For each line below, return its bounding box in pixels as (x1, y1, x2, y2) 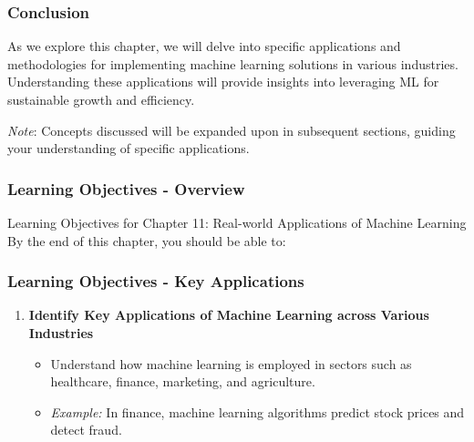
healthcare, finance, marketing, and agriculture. (50, 372, 315, 391)
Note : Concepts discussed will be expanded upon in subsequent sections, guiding (7, 120, 456, 139)
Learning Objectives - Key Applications (7, 270, 304, 293)
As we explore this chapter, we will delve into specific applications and (7, 36, 401, 56)
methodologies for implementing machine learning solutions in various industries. (7, 54, 459, 73)
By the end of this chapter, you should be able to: (7, 231, 286, 250)
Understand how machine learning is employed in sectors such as (50, 354, 412, 373)
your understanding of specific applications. (7, 139, 250, 158)
